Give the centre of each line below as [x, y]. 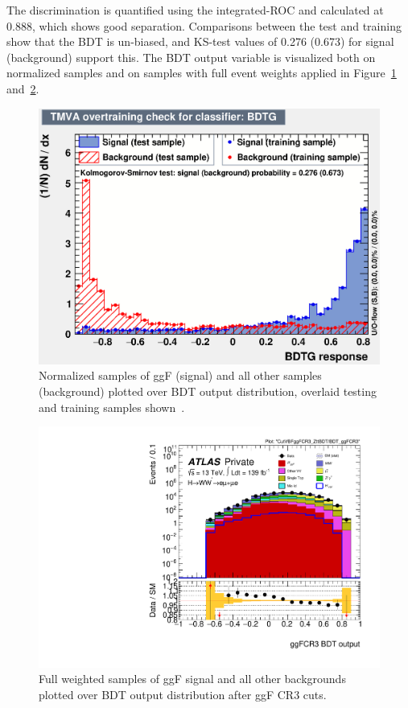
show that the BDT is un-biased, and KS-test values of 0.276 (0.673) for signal [200, 41]
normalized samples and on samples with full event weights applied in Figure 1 [202, 73]
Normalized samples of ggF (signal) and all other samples [180, 375]
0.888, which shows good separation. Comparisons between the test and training [204, 25]
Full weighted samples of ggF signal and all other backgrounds [192, 679]
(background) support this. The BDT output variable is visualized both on [191, 57]
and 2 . [23, 88]
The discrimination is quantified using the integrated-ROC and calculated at [195, 10]
